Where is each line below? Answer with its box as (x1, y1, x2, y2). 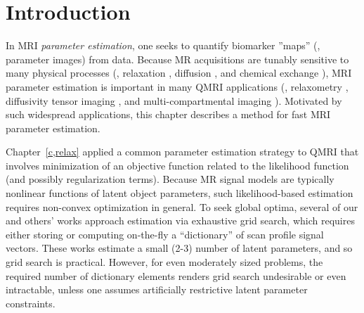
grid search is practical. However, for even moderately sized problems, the (6, 255, 323, 269)
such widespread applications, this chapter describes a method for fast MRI (6, 107, 331, 122)
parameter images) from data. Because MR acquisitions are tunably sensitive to (6, 51, 349, 66)
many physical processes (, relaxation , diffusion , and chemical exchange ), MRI (6, 65, 352, 80)
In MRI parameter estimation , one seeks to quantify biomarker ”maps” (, (6, 38, 320, 53)
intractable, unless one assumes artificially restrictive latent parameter (6, 282, 308, 297)
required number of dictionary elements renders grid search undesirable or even (6, 268, 346, 283)
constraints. (6, 295, 56, 310)
